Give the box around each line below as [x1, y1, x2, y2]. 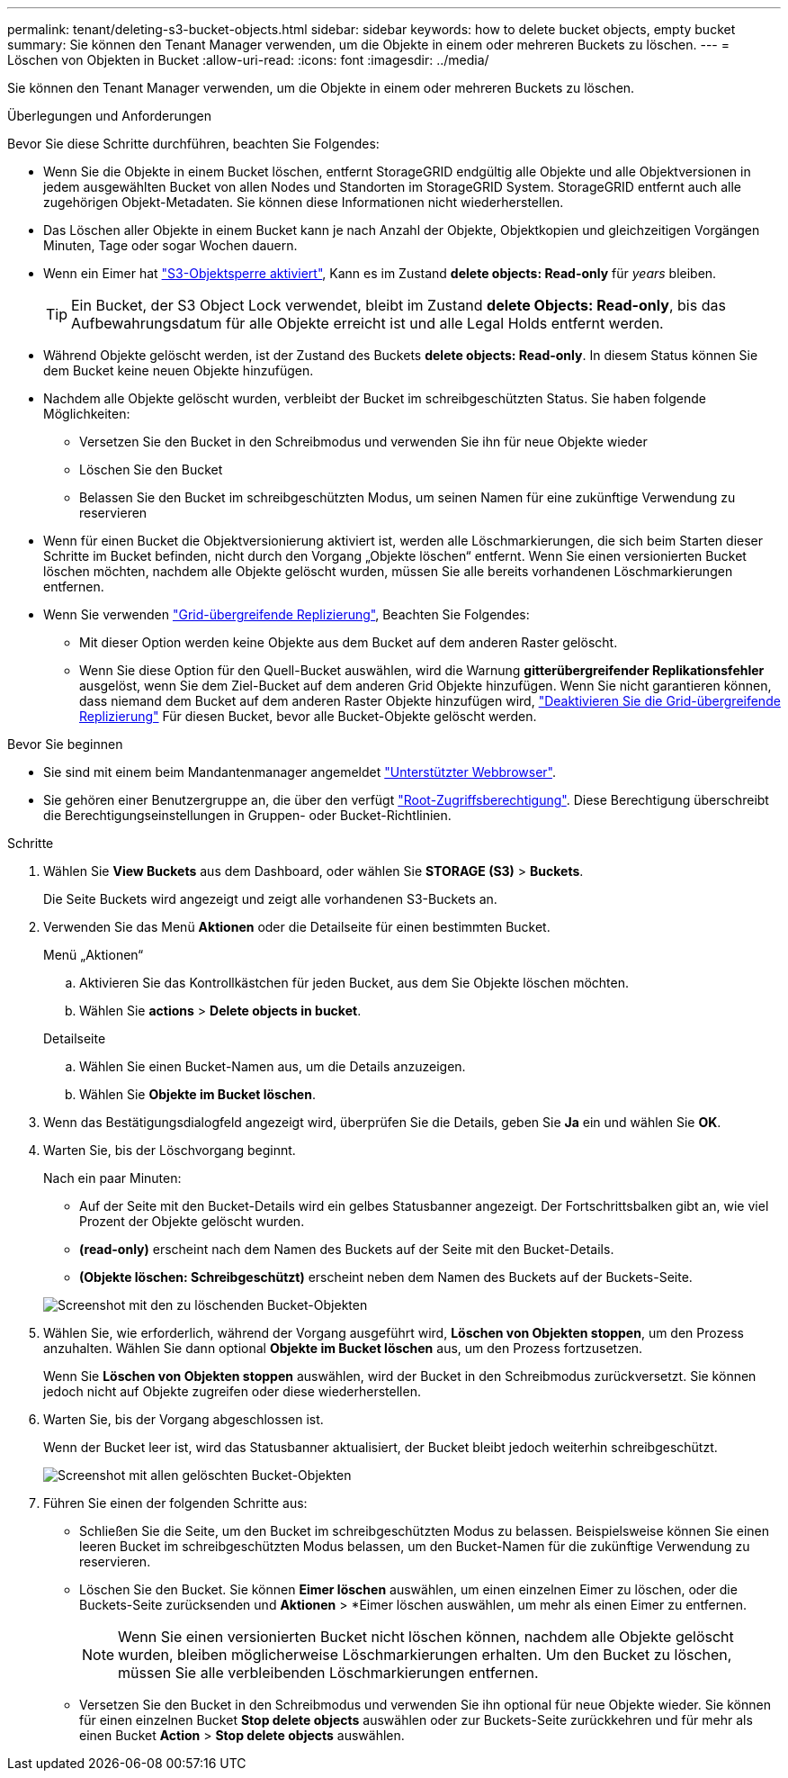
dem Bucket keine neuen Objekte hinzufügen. [43, 363, 314, 378]
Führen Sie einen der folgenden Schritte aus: [43, 1495, 308, 1511]
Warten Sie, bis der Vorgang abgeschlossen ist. [43, 1412, 324, 1427]
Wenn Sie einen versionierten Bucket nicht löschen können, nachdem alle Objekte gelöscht [118, 1628, 734, 1646]
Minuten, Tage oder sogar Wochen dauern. [43, 238, 298, 253]
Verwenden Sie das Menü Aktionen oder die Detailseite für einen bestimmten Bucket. [43, 919, 551, 934]
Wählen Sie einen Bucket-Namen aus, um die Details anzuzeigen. [79, 1059, 466, 1074]
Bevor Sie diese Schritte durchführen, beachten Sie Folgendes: [7, 136, 380, 151]
